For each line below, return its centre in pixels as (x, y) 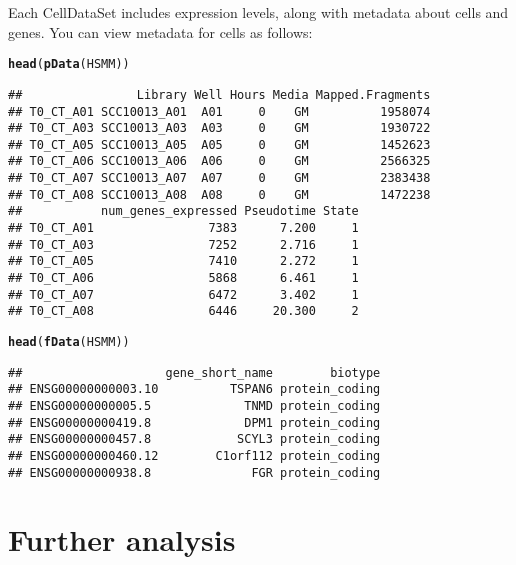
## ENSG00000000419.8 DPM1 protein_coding (194, 422)
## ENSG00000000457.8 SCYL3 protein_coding (194, 439)
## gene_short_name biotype (194, 372)
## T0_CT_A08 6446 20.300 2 (183, 311)
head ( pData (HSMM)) (69, 64)
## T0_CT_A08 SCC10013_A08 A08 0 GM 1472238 (219, 194)
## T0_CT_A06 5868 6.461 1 (183, 278)
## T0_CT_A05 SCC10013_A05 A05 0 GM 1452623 (219, 144)
